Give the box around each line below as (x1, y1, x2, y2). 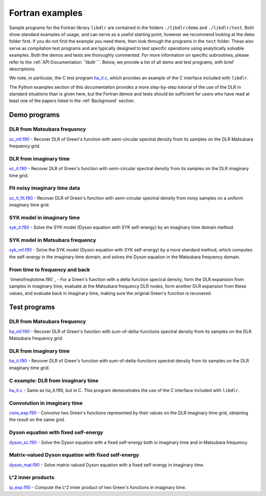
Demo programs (9, 111, 60, 119)
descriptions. (9, 66, 36, 71)
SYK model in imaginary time (9, 214, 80, 221)
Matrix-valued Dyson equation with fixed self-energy (9, 452, 139, 459)
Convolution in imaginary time (9, 399, 83, 406)
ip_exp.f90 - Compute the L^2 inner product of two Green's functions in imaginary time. (9, 484, 187, 490)
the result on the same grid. (9, 417, 66, 423)
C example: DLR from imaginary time (9, 377, 99, 384)
